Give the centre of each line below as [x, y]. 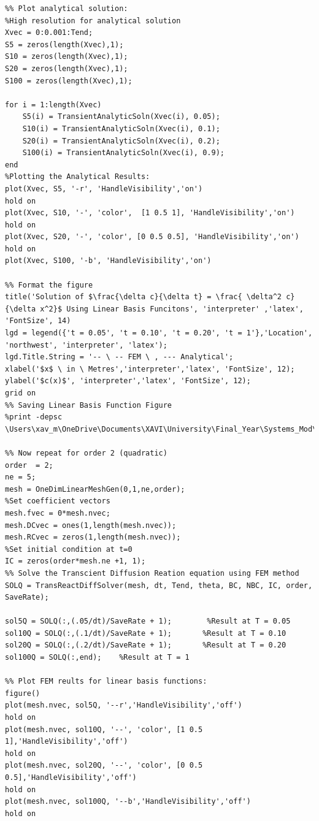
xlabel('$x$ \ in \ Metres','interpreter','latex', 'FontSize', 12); [150, 369]
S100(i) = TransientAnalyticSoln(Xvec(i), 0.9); [123, 153]
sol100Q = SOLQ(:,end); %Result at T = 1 [97, 658]
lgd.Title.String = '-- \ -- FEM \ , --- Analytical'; [119, 357]
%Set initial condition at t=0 [69, 549]
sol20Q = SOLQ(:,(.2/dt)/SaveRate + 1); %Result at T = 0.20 [146, 645]
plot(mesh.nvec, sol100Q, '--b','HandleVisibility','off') [128, 802]
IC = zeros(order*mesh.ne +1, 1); [75, 561]
